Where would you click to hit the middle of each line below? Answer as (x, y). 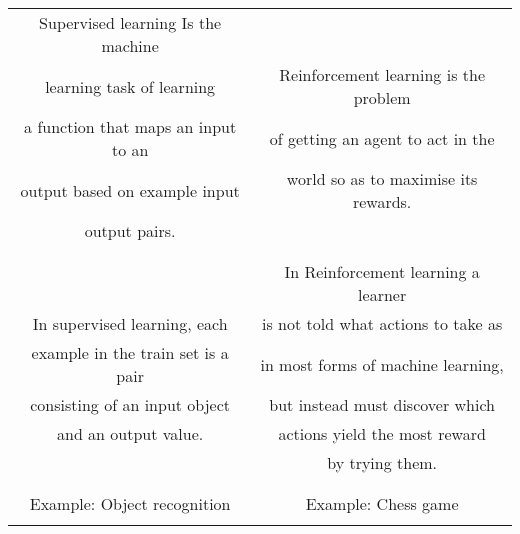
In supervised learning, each (130, 323)
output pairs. (130, 230)
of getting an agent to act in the (382, 138)
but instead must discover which (382, 404)
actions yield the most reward (382, 433)
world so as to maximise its (382, 178)
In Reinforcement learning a (382, 271)
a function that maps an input (130, 126)
